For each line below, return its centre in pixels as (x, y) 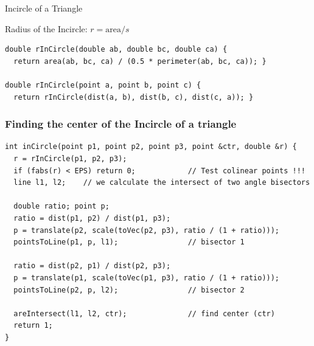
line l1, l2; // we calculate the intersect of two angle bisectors (162, 183)
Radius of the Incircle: (46, 28)
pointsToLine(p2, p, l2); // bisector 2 (129, 290)
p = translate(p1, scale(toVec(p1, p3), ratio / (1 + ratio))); (147, 278)
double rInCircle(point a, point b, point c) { (103, 85)
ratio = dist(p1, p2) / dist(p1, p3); (92, 218)
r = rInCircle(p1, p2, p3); (70, 158)
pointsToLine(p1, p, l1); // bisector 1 (129, 242)
